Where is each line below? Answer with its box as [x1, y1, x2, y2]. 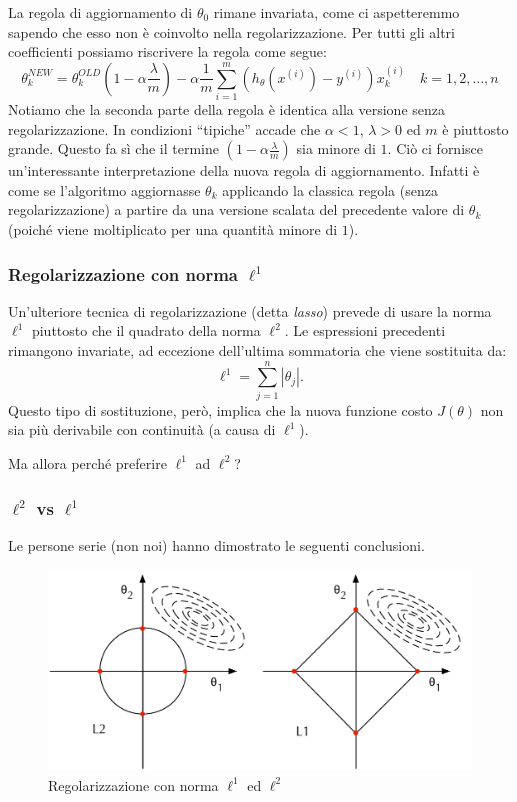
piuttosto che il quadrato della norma [31, 320, 261, 341]
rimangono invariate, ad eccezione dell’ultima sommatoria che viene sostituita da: [8, 340, 507, 361]
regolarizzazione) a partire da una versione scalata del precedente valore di [8, 199, 465, 220]
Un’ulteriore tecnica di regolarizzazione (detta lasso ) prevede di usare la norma [8, 300, 492, 321]
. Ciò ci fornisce [387, 138, 483, 159]
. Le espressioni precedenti [284, 320, 446, 341]
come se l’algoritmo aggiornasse [8, 179, 201, 200]
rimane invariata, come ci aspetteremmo [213, 2, 460, 22]
